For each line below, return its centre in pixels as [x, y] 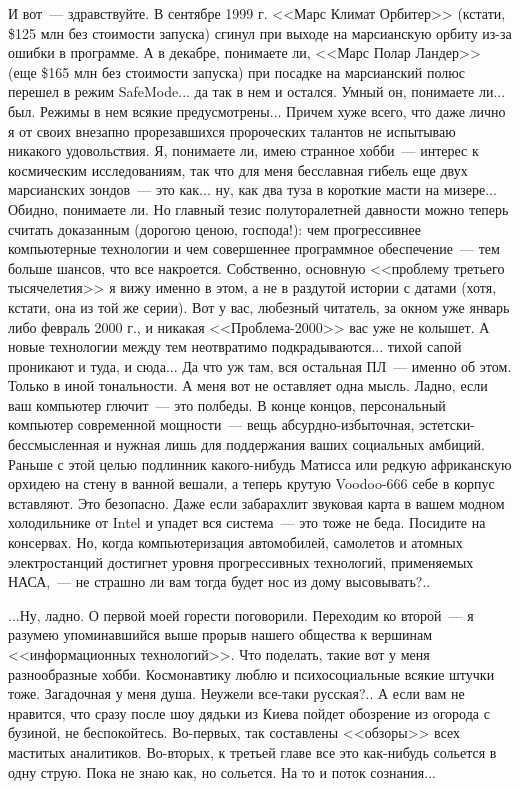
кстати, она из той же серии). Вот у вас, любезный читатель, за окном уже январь [259, 306]
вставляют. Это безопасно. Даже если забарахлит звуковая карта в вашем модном [256, 502]
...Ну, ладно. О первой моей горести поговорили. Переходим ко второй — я [241, 614]
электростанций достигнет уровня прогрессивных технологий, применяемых [241, 561]
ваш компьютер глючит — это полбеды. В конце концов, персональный [227, 404]
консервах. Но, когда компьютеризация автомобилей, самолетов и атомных [235, 542]
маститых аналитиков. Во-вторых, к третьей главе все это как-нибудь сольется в [252, 751]
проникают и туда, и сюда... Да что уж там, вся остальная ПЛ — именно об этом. [260, 365]
